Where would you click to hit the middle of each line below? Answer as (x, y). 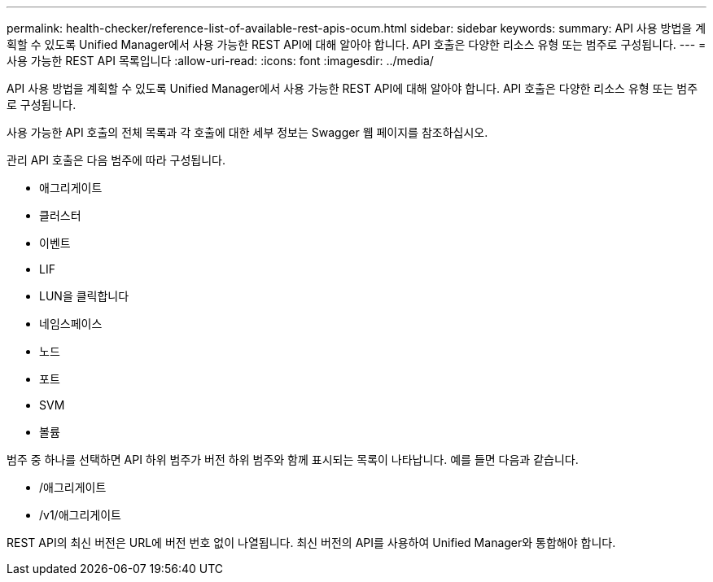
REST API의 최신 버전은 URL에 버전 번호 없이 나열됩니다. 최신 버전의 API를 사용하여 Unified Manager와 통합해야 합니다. (311, 543)
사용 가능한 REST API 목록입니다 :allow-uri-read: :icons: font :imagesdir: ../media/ (220, 61)
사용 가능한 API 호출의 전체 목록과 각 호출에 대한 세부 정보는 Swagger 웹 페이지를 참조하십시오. (247, 132)
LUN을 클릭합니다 (84, 296)
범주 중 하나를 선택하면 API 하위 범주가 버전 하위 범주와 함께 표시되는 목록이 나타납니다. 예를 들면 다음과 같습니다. (293, 459)
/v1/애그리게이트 (80, 515)
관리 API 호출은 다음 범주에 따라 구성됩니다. (116, 160)
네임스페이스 (71, 324)
